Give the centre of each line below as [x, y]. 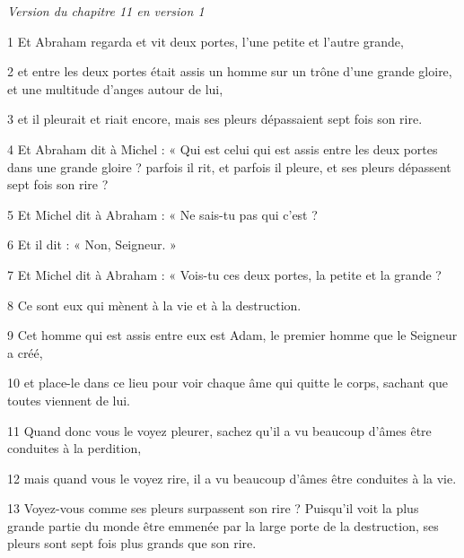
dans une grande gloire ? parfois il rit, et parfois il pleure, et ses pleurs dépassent [229, 166]
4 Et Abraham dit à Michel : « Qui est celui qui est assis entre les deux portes [223, 148]
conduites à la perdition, [74, 448]
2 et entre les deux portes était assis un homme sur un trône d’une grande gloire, [230, 71]
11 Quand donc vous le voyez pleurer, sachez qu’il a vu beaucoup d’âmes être [219, 430]
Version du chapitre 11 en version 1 [106, 11]
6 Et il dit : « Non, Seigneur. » [92, 244]
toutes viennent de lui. [69, 400]
